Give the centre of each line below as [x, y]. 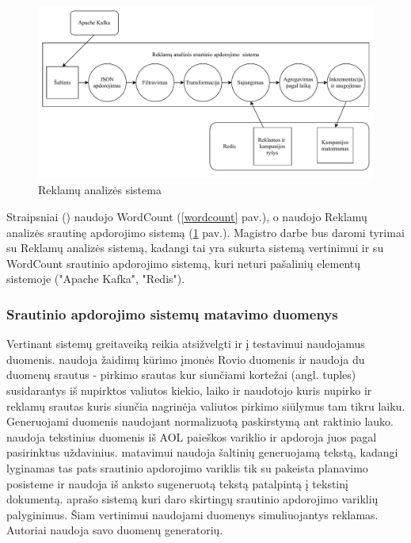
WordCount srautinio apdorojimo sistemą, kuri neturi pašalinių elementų [184, 263]
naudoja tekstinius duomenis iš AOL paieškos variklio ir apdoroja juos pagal [192, 436]
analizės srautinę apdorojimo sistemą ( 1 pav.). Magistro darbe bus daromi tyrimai [205, 232]
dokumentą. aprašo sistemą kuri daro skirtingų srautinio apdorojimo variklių [192, 499]
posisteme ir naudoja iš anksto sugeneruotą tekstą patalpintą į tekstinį [177, 483]
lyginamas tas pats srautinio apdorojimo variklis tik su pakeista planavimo [187, 467]
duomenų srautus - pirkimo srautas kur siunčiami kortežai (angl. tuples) [181, 375]
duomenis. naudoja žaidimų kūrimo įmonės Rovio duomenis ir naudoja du [186, 359]
